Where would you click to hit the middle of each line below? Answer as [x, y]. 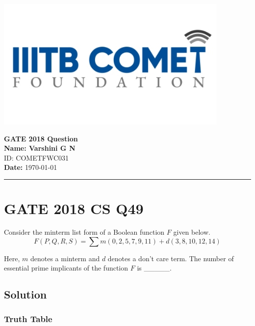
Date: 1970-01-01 [31, 167]
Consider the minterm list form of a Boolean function [84, 232]
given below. [192, 232]
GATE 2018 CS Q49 [74, 208]
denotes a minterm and [65, 258]
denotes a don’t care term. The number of [171, 258]
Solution [25, 294]
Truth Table [28, 318]
